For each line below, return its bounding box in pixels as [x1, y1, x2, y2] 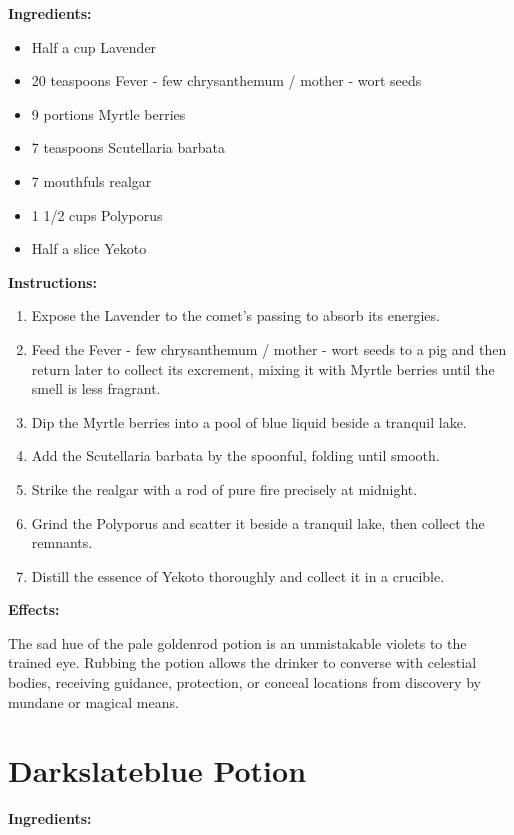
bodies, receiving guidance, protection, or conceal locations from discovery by [8, 672, 481, 693]
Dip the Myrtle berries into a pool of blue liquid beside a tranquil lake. [31, 411, 467, 432]
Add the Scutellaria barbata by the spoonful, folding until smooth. [31, 445, 440, 466]
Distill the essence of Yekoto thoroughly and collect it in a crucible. [31, 565, 445, 586]
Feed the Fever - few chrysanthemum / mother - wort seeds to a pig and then [31, 338, 507, 359]
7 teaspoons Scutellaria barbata [31, 137, 225, 158]
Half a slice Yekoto [31, 238, 147, 259]
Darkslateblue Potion [8, 750, 307, 791]
